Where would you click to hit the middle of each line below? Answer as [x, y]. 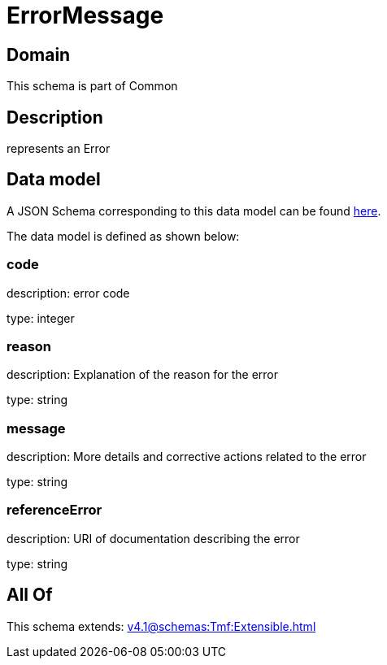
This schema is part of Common [92, 86]
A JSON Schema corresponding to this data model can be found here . [194, 211]
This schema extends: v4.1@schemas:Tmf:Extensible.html [161, 626]
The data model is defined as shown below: [123, 236]
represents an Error [59, 149]
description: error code [68, 293]
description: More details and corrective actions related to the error [187, 457]
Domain [39, 54]
